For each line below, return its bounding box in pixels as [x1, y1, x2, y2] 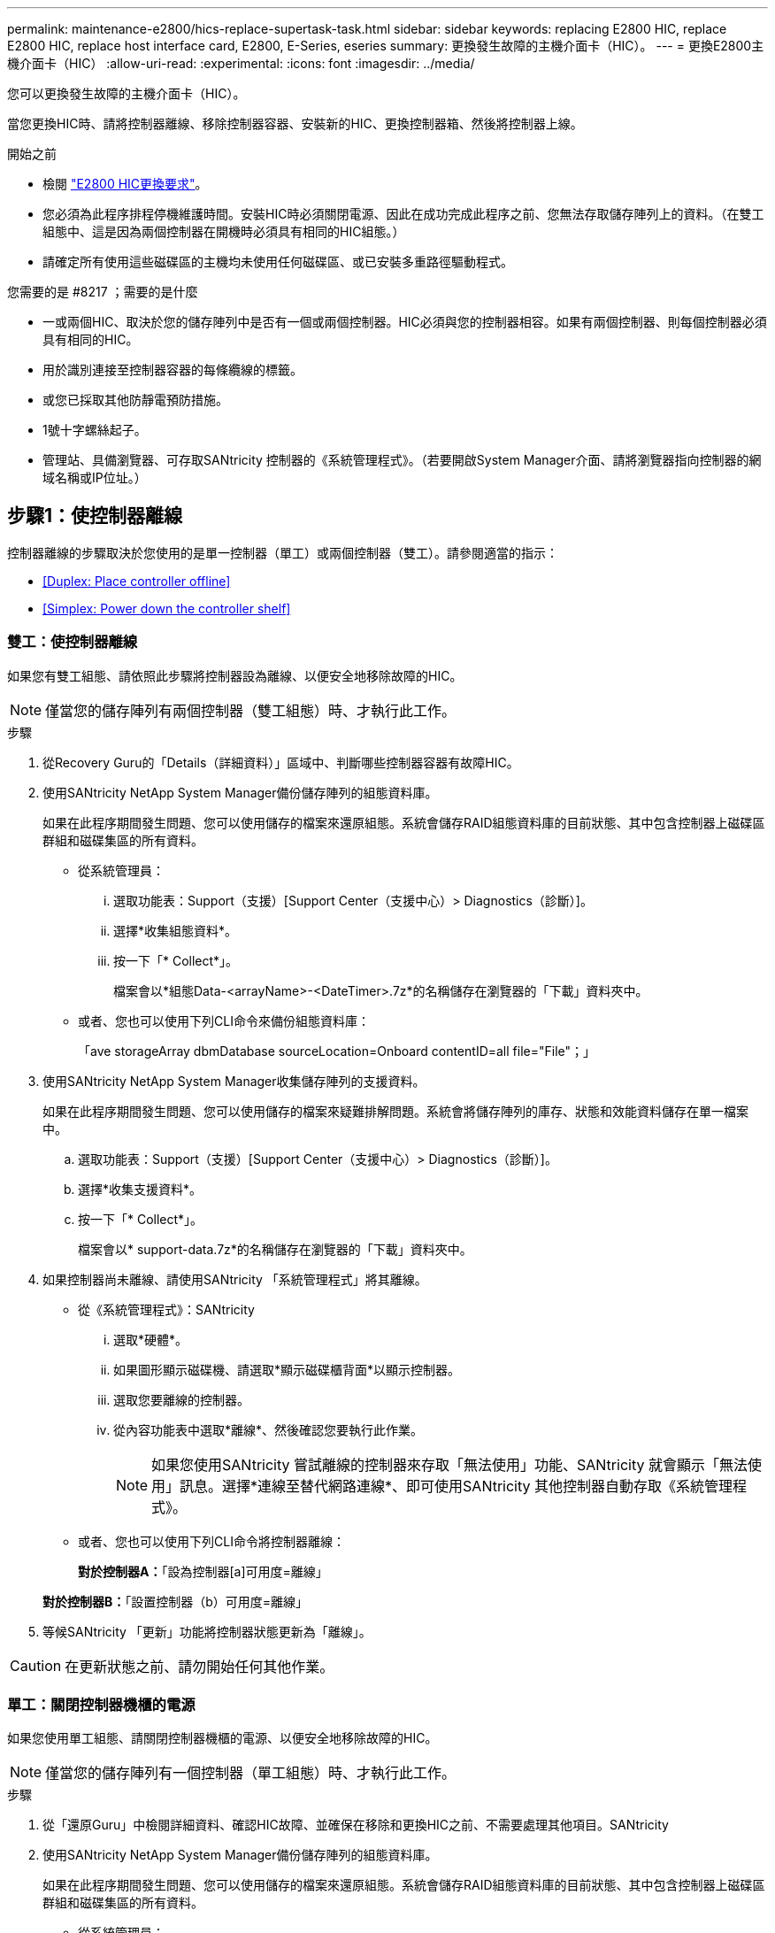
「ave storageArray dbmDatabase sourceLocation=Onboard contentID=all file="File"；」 [78, 1043, 596, 1059]
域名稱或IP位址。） [42, 470, 147, 485]
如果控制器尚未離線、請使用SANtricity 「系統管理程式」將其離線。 [42, 1271, 427, 1287]
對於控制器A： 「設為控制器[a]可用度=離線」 [78, 1563, 328, 1579]
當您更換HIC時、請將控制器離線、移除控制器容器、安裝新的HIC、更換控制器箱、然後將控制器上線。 [7, 116, 583, 131]
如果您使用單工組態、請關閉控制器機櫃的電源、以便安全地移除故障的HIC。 [7, 1730, 438, 1746]
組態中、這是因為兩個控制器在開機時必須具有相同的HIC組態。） [42, 224, 405, 239]
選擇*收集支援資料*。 [78, 1181, 203, 1197]
